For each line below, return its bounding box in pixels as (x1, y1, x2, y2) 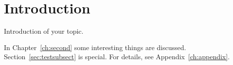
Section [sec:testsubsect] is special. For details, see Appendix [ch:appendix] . (4, 52, 230, 62)
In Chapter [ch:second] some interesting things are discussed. (4, 42, 186, 52)
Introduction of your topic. (4, 26, 84, 36)
